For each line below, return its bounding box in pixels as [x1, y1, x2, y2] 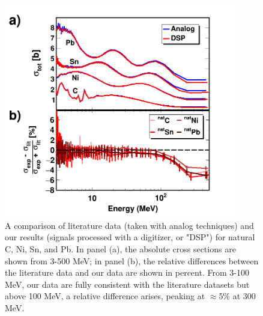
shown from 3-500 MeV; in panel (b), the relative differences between [5, 254, 259, 267]
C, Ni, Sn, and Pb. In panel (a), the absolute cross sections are [5, 243, 236, 255]
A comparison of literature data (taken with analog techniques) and [5, 219, 254, 231]
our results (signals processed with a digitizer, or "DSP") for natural [5, 231, 255, 243]
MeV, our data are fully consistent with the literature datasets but [5, 278, 250, 290]
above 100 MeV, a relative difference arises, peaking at [5, 290, 205, 302]
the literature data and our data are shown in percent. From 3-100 [5, 266, 249, 279]
